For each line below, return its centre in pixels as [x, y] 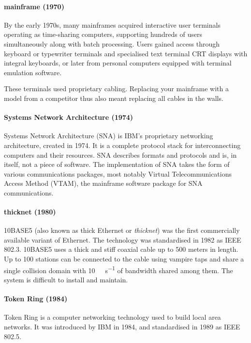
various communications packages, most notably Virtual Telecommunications [118, 173]
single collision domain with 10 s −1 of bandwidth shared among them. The [118, 269]
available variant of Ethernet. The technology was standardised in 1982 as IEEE [123, 239]
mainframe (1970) [34, 6]
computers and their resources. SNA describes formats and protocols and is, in [120, 155]
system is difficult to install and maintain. [66, 279]
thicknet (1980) [30, 212]
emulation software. [33, 72]
